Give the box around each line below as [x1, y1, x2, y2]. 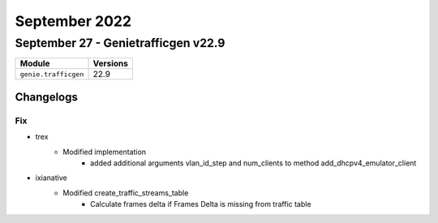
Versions [92, 58, 129, 69]
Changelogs [15, 90, 79, 104]
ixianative [35, 173, 68, 182]
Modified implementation [62, 147, 146, 157]
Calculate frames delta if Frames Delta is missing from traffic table [90, 199, 311, 209]
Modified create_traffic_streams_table [62, 187, 189, 198]
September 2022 [15, 12, 132, 30]
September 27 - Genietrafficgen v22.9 [15, 36, 225, 50]
